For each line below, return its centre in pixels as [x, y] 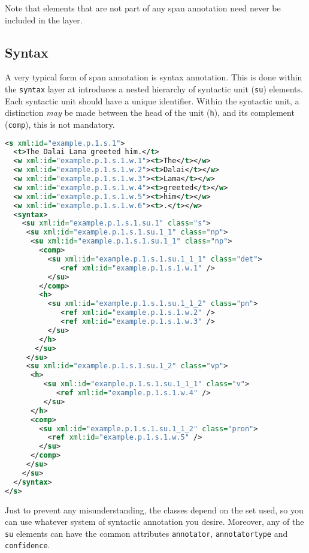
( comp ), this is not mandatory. [60, 124]
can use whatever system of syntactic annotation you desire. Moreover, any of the [154, 522]
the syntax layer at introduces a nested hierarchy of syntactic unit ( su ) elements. [154, 88]
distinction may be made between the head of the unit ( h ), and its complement [150, 112]
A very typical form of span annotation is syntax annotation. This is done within [154, 77]
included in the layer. [44, 19]
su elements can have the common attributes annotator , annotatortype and [146, 533]
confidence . [28, 545]
